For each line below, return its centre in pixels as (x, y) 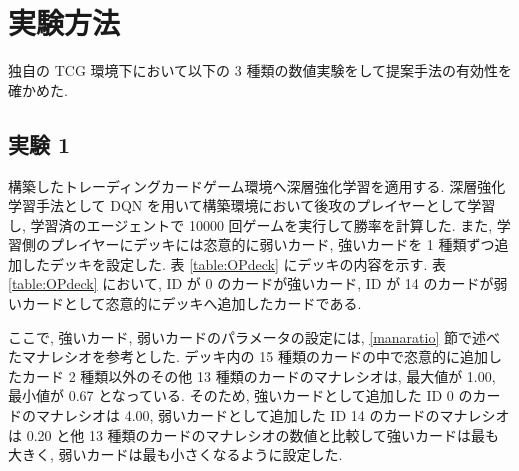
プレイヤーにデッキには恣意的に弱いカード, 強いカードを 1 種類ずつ (272, 244)
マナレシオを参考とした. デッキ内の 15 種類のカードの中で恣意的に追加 (254, 356)
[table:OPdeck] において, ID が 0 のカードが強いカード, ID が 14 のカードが (251, 283)
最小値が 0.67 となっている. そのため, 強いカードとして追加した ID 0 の (240, 395)
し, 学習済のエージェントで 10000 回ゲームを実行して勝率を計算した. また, (250, 224)
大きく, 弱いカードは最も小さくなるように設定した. (175, 454)
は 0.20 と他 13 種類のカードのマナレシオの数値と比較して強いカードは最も (254, 434)
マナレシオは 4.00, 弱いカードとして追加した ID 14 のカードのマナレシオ (272, 415)
